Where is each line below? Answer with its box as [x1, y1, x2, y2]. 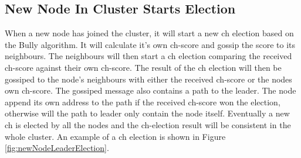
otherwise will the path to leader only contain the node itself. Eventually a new [5, 107, 290, 119]
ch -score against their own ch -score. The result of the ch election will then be [5, 61, 282, 73]
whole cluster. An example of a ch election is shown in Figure [5, 130, 226, 142]
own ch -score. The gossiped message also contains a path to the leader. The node [5, 84, 296, 97]
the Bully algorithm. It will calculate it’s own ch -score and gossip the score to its [5, 38, 296, 50]
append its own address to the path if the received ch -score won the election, [5, 95, 280, 108]
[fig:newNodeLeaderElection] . [5, 142, 109, 154]
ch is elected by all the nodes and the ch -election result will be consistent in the [5, 118, 291, 130]
